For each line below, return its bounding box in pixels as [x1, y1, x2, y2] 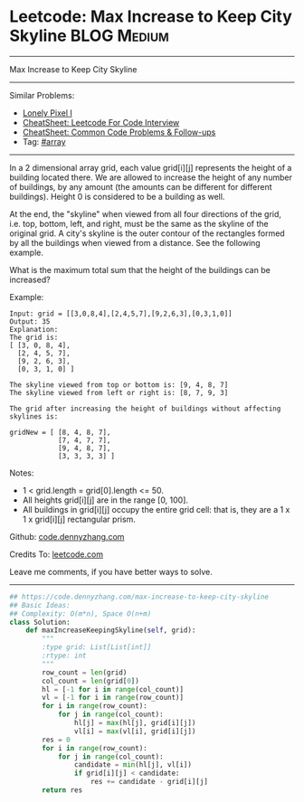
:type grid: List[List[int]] [42, 643, 152, 652]
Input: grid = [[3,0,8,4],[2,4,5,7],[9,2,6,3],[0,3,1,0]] [9, 309, 233, 318]
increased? [9, 274, 52, 285]
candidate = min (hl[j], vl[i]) [73, 760, 193, 769]
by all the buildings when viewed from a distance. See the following [9, 237, 261, 248]
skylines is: [9, 411, 59, 421]
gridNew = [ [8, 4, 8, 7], [9, 428, 111, 437]
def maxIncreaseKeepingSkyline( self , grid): [25, 626, 196, 635]
